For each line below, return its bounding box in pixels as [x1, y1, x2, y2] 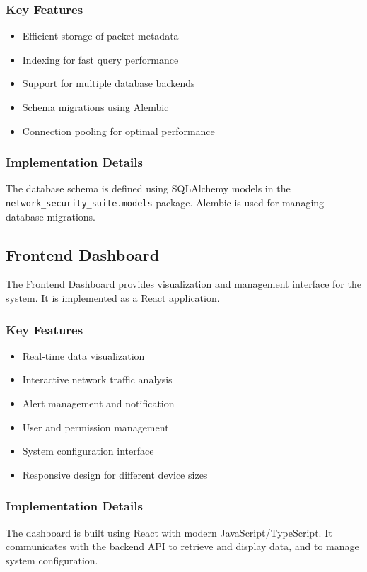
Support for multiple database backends [22, 76, 195, 91]
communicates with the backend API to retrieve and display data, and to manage [6, 539, 359, 554]
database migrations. [6, 209, 95, 223]
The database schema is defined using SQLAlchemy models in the [6, 181, 291, 196]
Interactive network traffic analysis [22, 372, 173, 387]
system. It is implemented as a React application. [6, 291, 220, 305]
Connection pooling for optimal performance [22, 123, 215, 138]
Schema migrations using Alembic [22, 100, 169, 114]
